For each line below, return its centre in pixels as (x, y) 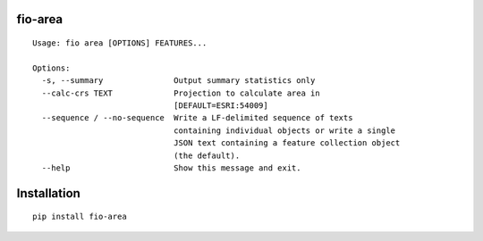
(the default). (207, 155)
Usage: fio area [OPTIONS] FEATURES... (120, 43)
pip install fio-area (80, 217)
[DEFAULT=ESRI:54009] (220, 105)
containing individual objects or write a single (284, 130)
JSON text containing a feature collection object (287, 143)
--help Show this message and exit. (171, 168)
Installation (48, 193)
